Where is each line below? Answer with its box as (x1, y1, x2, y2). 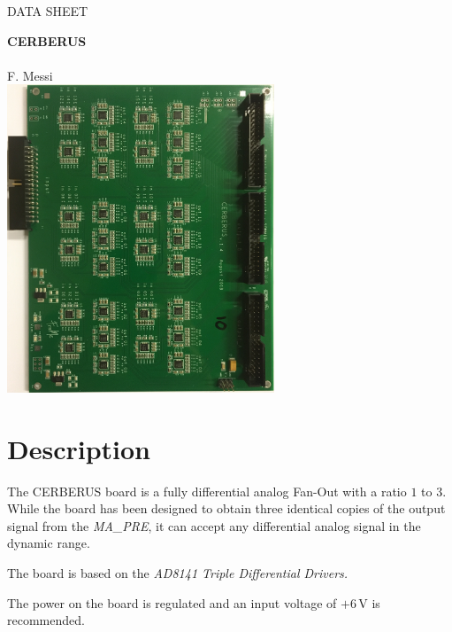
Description (7, 430, 151, 466)
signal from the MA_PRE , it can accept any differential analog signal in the (7, 516, 421, 534)
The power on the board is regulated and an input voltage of (7, 593, 337, 612)
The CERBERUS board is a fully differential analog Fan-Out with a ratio (7, 481, 407, 500)
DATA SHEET (7, 2, 88, 20)
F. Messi (7, 66, 53, 84)
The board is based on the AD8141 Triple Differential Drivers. (7, 563, 349, 581)
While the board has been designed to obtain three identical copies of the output (7, 499, 446, 518)
